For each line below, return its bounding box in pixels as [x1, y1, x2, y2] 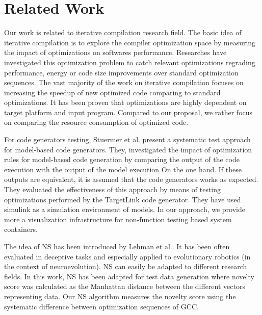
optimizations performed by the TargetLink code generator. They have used [4, 194, 241, 204]
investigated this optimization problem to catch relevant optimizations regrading [4, 57, 255, 67]
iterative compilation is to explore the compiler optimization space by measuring [4, 37, 256, 47]
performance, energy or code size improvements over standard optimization [4, 67, 239, 77]
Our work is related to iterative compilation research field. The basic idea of [4, 27, 242, 38]
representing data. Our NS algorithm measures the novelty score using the [4, 291, 236, 301]
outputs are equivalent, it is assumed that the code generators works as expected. [4, 174, 258, 185]
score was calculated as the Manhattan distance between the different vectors [4, 281, 245, 292]
